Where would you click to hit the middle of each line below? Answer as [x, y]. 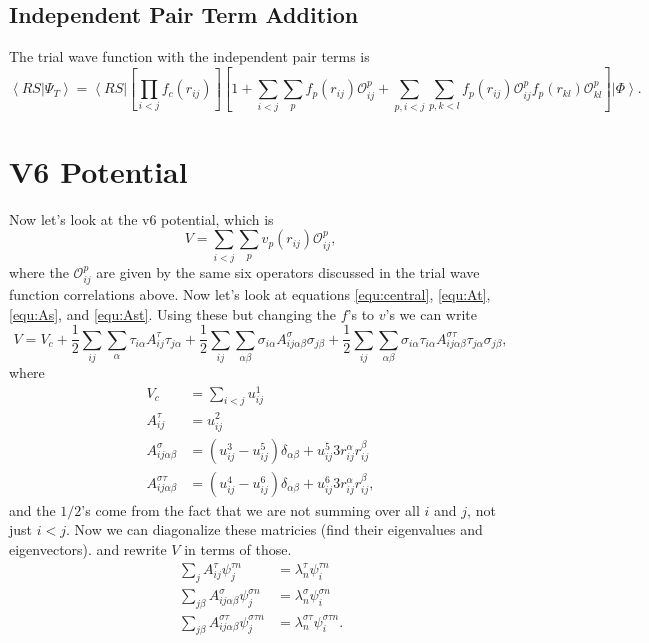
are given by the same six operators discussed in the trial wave [288, 271]
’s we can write [431, 313]
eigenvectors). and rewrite [88, 548]
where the [39, 271]
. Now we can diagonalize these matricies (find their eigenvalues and [274, 529]
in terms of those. [238, 548]
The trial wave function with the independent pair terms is [189, 56]
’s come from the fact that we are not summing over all [250, 509]
